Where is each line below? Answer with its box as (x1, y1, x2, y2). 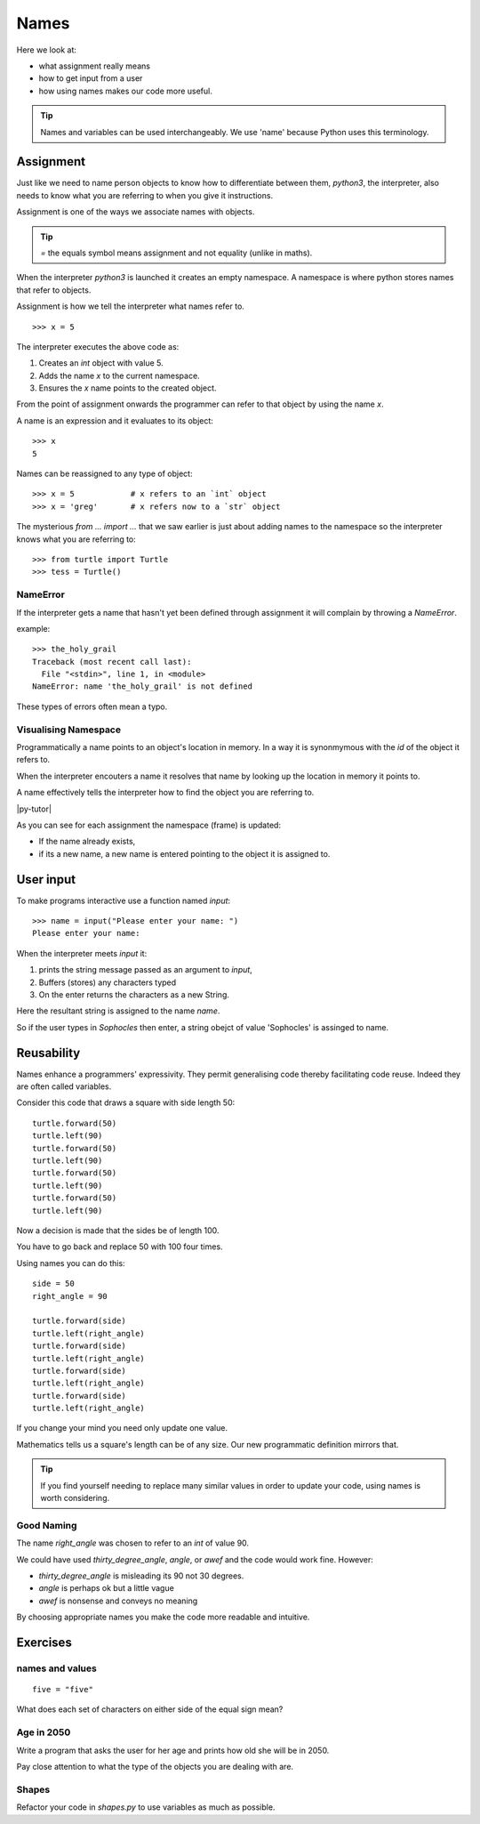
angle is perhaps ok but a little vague (38, 1583, 175, 1594)
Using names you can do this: (16, 1257, 125, 1268)
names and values (16, 1662, 97, 1675)
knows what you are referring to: (16, 534, 137, 545)
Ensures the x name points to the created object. (38, 383, 217, 393)
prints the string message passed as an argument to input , (38, 964, 252, 975)
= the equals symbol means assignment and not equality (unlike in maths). (40, 247, 313, 258)
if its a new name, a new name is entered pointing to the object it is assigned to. (38, 848, 331, 859)
